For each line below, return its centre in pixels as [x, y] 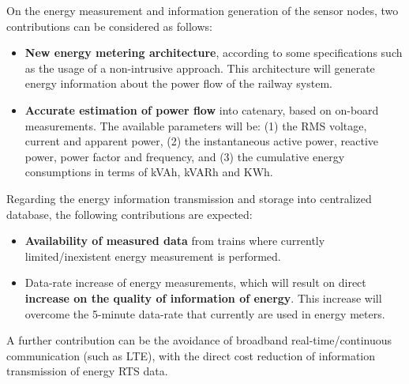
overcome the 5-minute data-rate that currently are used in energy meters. [205, 313]
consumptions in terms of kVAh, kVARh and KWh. [149, 172]
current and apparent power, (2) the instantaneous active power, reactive [202, 141]
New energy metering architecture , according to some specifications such [214, 53]
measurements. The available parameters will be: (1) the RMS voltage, [196, 125]
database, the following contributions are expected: [129, 214]
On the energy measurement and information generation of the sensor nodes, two [203, 10]
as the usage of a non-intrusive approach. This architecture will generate [200, 68]
